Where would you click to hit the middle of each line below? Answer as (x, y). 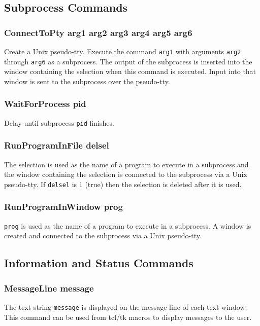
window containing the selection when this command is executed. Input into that (130, 71)
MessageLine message (49, 288)
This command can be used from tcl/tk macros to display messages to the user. (128, 317)
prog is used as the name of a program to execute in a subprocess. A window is (128, 225)
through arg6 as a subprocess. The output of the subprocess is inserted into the (128, 61)
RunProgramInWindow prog (63, 207)
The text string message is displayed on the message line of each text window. (126, 306)
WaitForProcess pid (45, 104)
